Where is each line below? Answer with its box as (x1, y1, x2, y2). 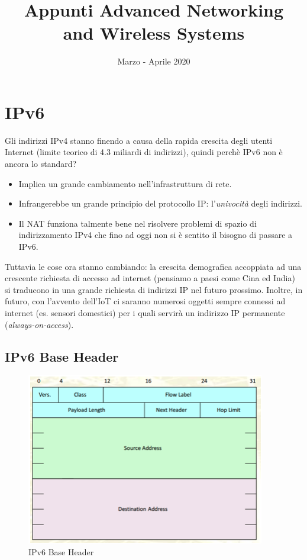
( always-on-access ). (5, 318, 74, 330)
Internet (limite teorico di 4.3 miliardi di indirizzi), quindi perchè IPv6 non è (5, 146, 283, 158)
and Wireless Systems (63, 21, 245, 45)
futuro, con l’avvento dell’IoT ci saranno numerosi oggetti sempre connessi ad (5, 295, 286, 307)
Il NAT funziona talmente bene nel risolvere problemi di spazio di (18, 217, 257, 229)
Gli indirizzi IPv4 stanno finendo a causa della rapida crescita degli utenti (5, 134, 273, 146)
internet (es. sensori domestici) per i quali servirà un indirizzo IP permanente (5, 306, 285, 318)
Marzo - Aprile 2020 (117, 55, 190, 67)
